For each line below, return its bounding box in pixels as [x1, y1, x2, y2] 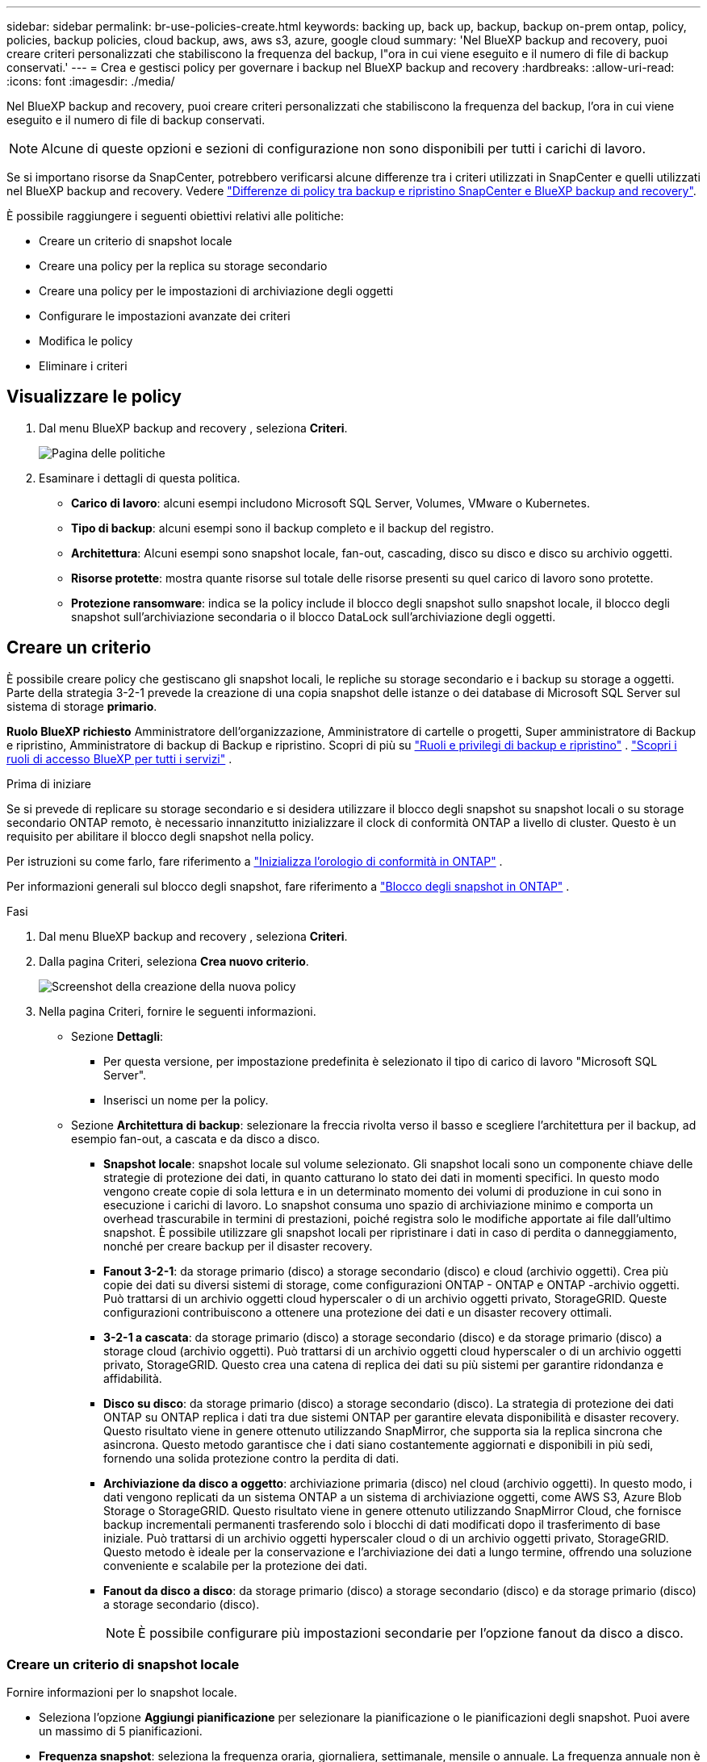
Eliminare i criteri [39, 359, 128, 373]
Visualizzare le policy [6, 386, 182, 407]
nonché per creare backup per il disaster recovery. [103, 1238, 373, 1253]
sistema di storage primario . [6, 699, 157, 713]
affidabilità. [103, 1371, 162, 1385]
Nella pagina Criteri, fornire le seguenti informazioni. [39, 1004, 316, 1018]
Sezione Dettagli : [71, 1029, 164, 1043]
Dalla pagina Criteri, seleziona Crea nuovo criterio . [39, 954, 309, 968]
